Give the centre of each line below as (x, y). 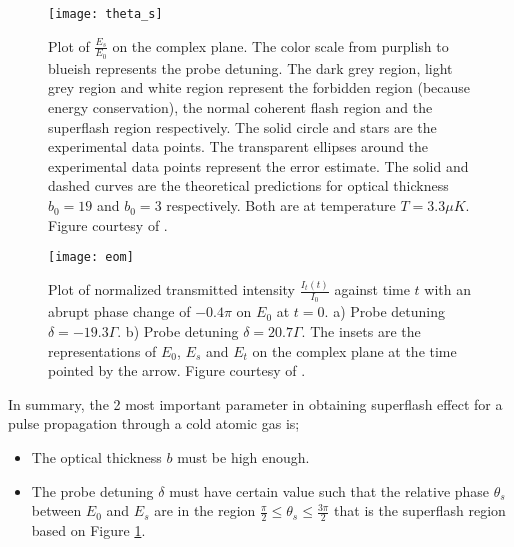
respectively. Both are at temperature (281, 205)
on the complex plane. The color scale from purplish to (280, 45)
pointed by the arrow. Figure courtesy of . (177, 370)
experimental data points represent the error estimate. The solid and (258, 165)
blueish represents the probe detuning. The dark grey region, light (250, 67)
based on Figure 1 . (88, 530)
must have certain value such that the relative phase (329, 490)
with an (447, 289)
